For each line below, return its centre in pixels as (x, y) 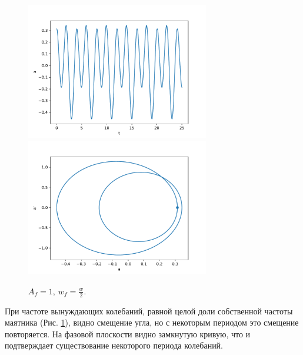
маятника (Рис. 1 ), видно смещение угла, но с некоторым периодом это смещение (152, 322)
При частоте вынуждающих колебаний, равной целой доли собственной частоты (149, 311)
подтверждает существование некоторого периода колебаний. (114, 345)
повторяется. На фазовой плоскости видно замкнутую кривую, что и (128, 334)
